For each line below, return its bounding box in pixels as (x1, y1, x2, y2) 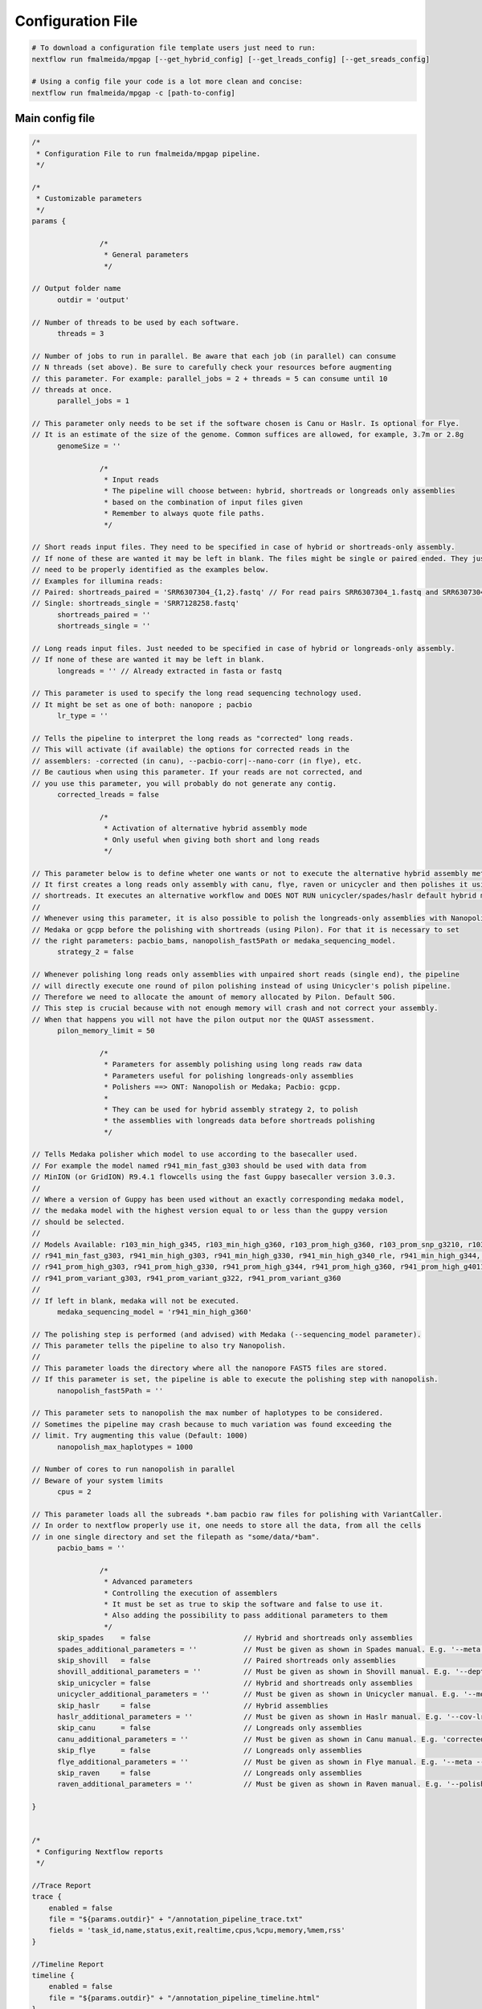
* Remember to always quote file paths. (103, 509, 265, 518)
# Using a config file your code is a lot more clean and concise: (31, 77, 304, 86)
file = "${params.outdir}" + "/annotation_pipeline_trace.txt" (48, 1915, 304, 1924)
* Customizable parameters (36, 194, 142, 203)
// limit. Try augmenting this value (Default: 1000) (31, 1431, 248, 1440)
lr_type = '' (57, 711, 108, 721)
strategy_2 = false (57, 947, 134, 956)
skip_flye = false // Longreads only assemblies (57, 1746, 363, 1755)
